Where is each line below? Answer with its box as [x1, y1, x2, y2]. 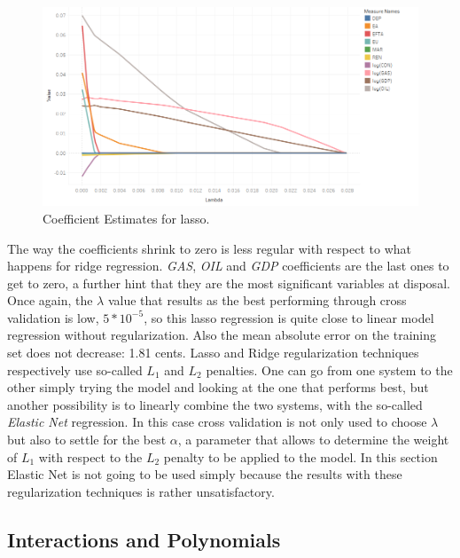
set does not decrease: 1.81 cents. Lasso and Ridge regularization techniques [7, 343, 419, 362]
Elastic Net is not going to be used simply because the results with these [7, 465, 402, 483]
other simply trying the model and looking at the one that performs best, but [7, 378, 429, 397]
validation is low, [7, 308, 99, 326]
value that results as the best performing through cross [107, 291, 407, 310]
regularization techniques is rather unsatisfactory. [7, 482, 275, 500]
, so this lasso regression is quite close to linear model [144, 308, 434, 326]
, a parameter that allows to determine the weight [177, 430, 449, 449]
